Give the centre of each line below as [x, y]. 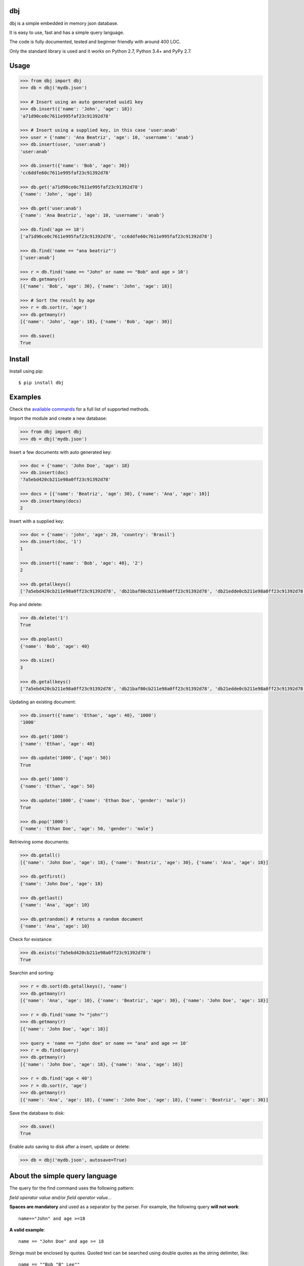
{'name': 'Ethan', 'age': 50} [58, 786]
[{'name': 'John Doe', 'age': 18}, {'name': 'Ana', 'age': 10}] [102, 1064]
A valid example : [27, 1230]
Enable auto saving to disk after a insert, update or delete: [70, 1146]
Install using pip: [27, 371]
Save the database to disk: [37, 1113]
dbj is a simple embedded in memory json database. [64, 23]
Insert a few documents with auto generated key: [61, 452]
